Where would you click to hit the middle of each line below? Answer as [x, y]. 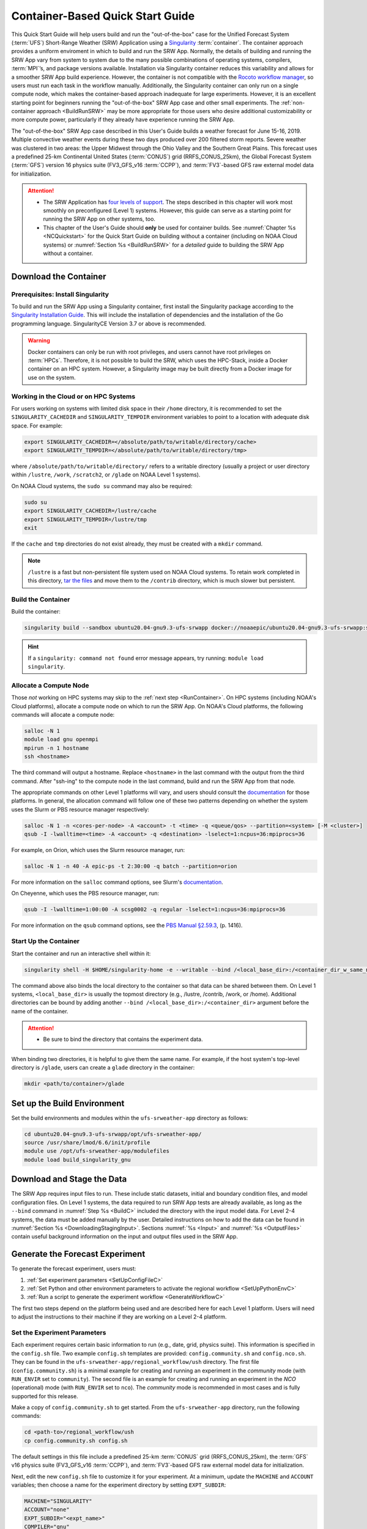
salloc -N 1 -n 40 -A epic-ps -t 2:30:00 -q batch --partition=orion [131, 866]
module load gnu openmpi [61, 739]
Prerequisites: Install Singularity [60, 294]
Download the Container [59, 276]
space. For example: [37, 426]
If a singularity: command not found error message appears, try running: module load [146, 658]
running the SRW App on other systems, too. [99, 219]
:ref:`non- [293, 102]
